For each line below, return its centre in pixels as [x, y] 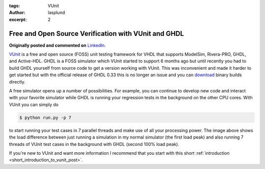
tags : [14, 6]
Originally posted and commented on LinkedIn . [57, 45]
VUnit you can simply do [34, 104]
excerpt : [18, 19]
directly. [17, 82]
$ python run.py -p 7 [45, 117]
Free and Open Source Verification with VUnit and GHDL [96, 34]
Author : [17, 13]
